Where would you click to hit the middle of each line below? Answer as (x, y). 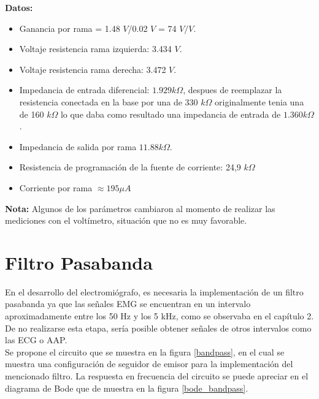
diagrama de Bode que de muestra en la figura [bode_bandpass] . (127, 388)
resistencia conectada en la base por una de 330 (109, 101)
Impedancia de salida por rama (78, 146)
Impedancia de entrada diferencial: (84, 90)
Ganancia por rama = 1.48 (70, 28)
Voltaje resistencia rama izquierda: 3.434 (95, 49)
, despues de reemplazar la (233, 90)
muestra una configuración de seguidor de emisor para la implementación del (149, 364)
